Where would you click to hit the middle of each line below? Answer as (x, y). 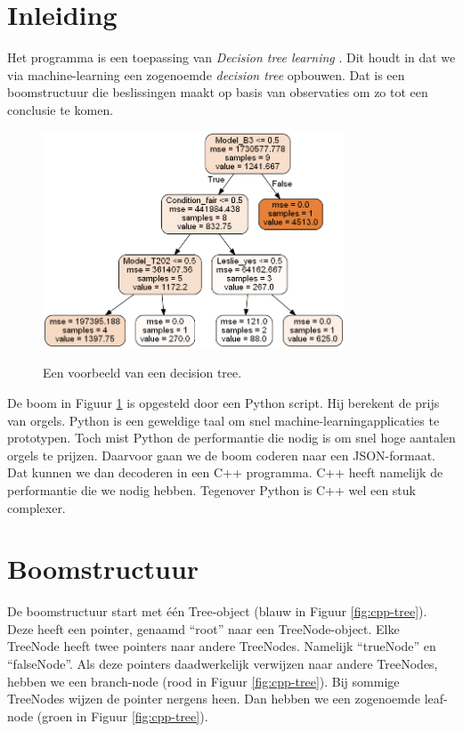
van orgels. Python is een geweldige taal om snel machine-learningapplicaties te (223, 420)
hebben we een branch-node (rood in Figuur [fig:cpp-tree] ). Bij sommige (203, 681)
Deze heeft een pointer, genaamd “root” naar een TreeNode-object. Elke (203, 628)
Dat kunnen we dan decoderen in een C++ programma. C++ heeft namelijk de (225, 472)
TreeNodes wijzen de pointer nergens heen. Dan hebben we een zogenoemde (214, 699)
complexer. (37, 507)
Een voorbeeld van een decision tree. (142, 373)
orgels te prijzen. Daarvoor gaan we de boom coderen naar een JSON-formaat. (222, 455)
